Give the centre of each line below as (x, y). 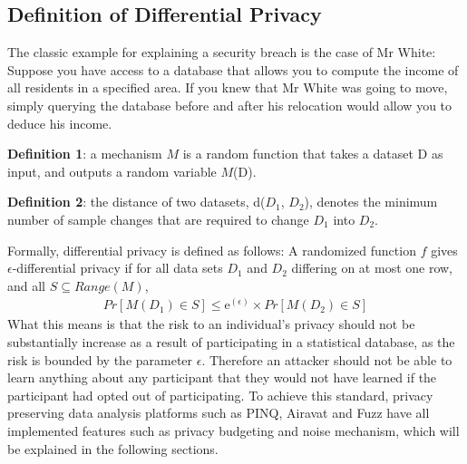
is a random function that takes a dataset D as (313, 154)
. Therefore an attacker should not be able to (327, 359)
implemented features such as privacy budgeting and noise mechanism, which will (233, 430)
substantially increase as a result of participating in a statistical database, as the (231, 341)
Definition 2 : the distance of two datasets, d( (136, 202)
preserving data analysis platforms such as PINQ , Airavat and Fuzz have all (219, 413)
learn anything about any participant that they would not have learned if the (222, 377)
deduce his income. (60, 123)
